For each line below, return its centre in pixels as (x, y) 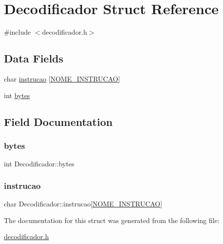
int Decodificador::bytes (39, 164)
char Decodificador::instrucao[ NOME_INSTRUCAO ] (83, 203)
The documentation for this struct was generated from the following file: (112, 220)
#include (18, 32)
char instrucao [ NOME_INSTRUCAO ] (62, 78)
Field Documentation (58, 121)
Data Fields (34, 58)
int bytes (17, 95)
